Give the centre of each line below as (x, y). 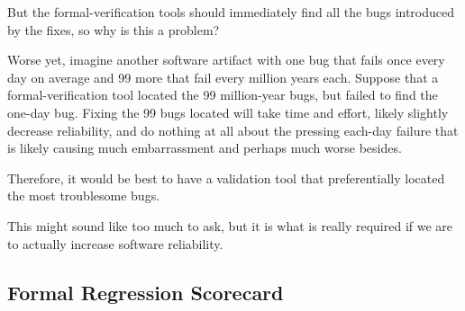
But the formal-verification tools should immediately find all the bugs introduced (231, 12)
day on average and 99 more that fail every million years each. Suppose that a (223, 77)
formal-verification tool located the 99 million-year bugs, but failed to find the (223, 95)
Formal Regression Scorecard (146, 292)
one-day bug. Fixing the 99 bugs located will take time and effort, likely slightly (228, 112)
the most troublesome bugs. (84, 195)
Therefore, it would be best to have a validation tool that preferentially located (226, 178)
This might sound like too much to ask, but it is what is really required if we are (230, 225)
